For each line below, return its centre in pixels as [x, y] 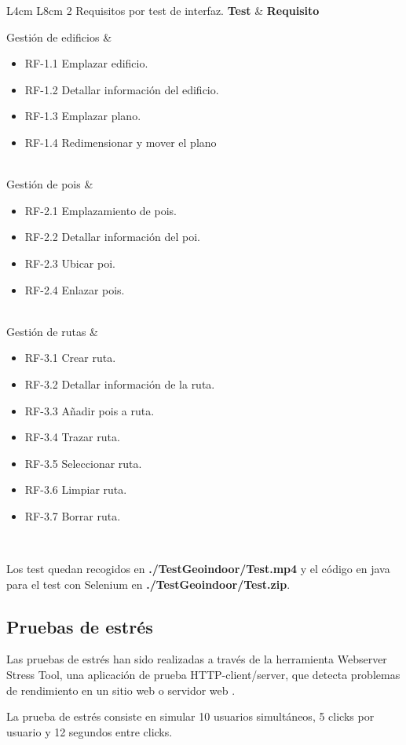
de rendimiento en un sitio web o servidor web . [121, 690]
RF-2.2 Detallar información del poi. [112, 237]
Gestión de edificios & [59, 37]
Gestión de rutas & [52, 331]
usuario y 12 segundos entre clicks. [90, 731]
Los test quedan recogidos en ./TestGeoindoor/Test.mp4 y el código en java [198, 569]
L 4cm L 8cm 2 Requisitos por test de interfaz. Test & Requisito [163, 10]
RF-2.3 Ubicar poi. [70, 263]
